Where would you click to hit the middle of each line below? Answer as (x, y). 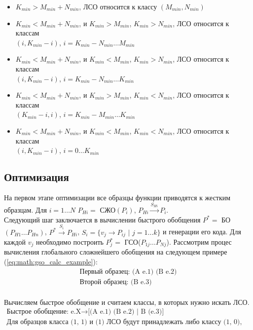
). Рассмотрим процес (199, 242)
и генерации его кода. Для (202, 232)
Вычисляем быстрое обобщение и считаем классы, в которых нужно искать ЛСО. (127, 302)
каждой (15, 242)
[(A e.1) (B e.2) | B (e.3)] (126, 312)
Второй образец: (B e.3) (116, 282)
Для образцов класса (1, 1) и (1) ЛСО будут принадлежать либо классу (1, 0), (124, 322)
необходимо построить (70, 242)
